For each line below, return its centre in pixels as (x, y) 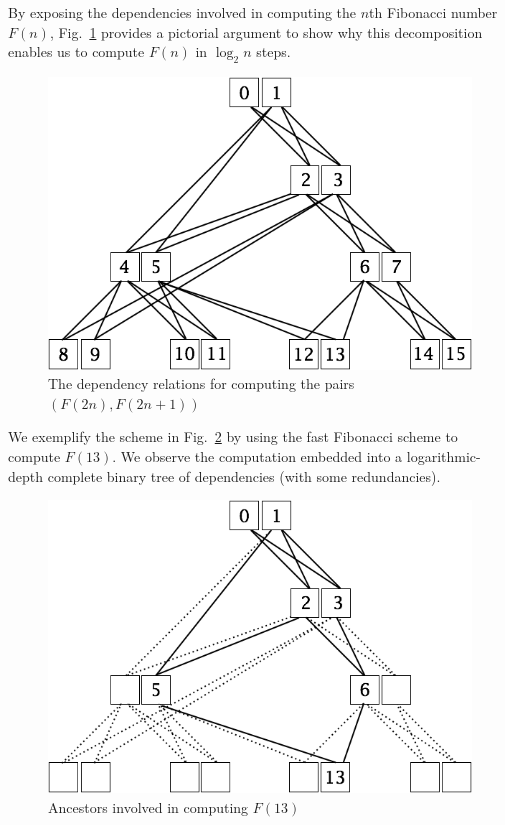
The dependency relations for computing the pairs (201, 383)
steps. (273, 51)
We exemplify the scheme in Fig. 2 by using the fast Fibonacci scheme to (233, 436)
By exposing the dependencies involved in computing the (182, 12)
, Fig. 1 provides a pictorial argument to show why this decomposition (266, 31)
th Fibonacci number (433, 12)
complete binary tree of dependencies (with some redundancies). (244, 475)
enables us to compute (76, 51)
